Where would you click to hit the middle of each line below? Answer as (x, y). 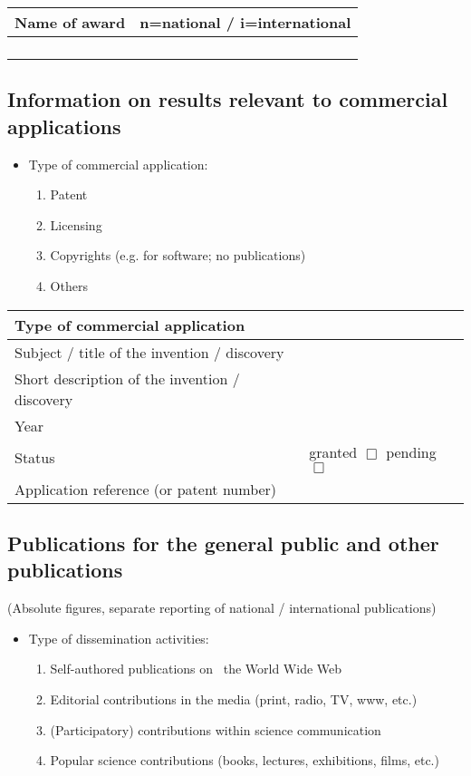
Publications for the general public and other (223, 543)
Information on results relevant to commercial (228, 99)
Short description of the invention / (127, 378)
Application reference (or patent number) (146, 489)
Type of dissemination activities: (119, 638)
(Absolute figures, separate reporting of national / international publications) (222, 608)
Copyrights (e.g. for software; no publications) (178, 255)
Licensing (76, 224)
